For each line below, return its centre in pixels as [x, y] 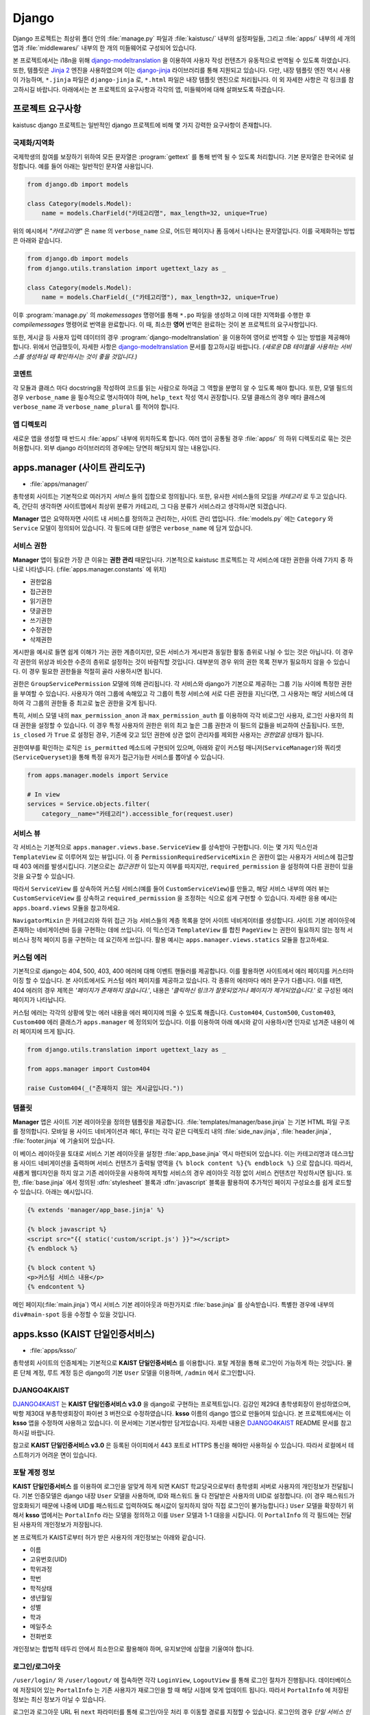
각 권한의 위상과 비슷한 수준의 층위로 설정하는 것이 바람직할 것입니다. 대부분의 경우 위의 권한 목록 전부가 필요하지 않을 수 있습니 [182, 661]
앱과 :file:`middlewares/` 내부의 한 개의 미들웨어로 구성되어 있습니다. [104, 47]
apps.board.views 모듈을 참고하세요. [66, 908]
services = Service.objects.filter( [89, 804]
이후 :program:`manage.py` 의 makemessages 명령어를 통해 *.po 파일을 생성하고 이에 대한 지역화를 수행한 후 [162, 315]
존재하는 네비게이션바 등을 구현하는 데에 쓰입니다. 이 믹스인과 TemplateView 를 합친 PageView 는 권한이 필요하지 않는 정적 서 [183, 930]
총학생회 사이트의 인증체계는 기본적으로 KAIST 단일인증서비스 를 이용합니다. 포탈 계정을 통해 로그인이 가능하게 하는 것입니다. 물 [183, 1363]
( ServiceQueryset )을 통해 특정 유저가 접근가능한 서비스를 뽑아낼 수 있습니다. [119, 757]
